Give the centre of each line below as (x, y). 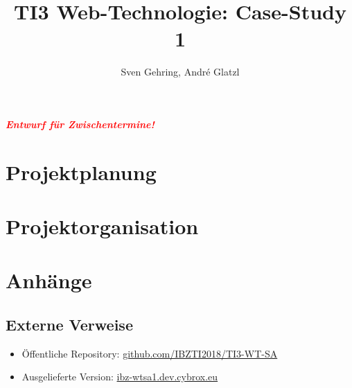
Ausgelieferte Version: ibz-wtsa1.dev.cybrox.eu (120, 377)
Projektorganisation (102, 226)
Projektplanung (81, 171)
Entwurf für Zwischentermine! (80, 124)
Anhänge (49, 280)
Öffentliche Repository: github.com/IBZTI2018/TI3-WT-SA (150, 353)
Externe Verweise (69, 325)
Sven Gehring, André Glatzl (180, 72)
